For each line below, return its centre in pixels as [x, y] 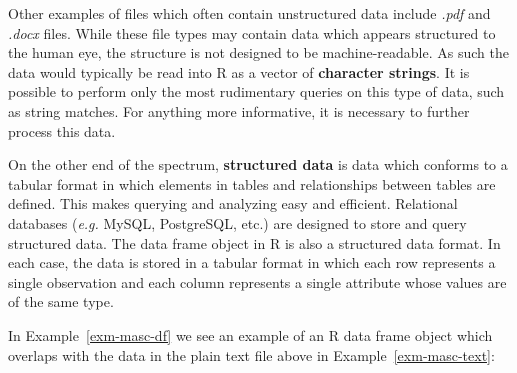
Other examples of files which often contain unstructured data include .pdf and [249, 13]
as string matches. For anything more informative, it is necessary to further [239, 110]
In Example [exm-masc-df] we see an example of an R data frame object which [250, 334]
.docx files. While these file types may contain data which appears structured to [252, 32]
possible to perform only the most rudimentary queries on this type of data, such [256, 91]
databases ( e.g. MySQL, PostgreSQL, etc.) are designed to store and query [237, 222]
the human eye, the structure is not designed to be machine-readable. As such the [258, 52]
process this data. [62, 130]
